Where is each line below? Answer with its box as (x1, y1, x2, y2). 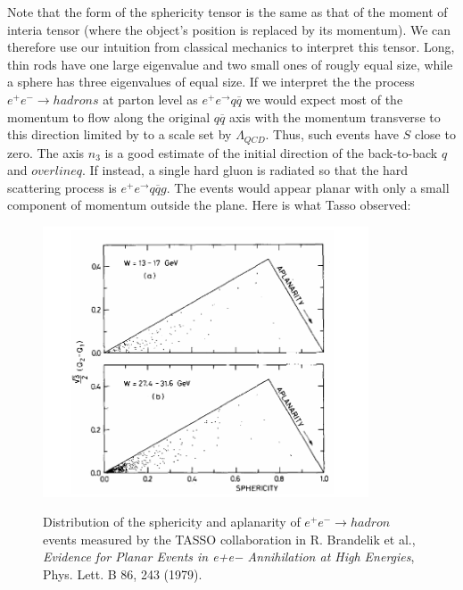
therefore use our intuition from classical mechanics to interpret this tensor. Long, (7, 37, 455, 56)
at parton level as (103, 89, 198, 108)
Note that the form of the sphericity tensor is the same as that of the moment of (7, 3, 448, 21)
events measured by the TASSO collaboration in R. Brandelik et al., (43, 529, 416, 548)
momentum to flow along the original (7, 107, 211, 126)
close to (414, 125, 456, 144)
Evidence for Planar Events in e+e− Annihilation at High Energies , (43, 547, 415, 566)
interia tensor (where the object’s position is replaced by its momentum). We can (7, 20, 451, 38)
